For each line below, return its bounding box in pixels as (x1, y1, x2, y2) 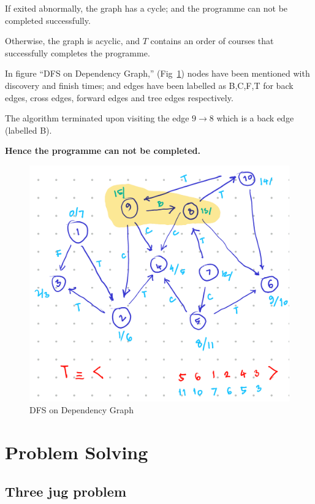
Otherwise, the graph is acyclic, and (5, 34, 140, 47)
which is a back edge (216, 112, 294, 124)
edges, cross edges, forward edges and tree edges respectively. (5, 91, 233, 104)
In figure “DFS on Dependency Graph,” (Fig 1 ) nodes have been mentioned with (5, 67, 310, 80)
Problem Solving (5, 439, 148, 464)
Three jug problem (5, 481, 127, 500)
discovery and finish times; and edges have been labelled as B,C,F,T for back (5, 78, 294, 91)
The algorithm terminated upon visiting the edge (5, 112, 189, 124)
